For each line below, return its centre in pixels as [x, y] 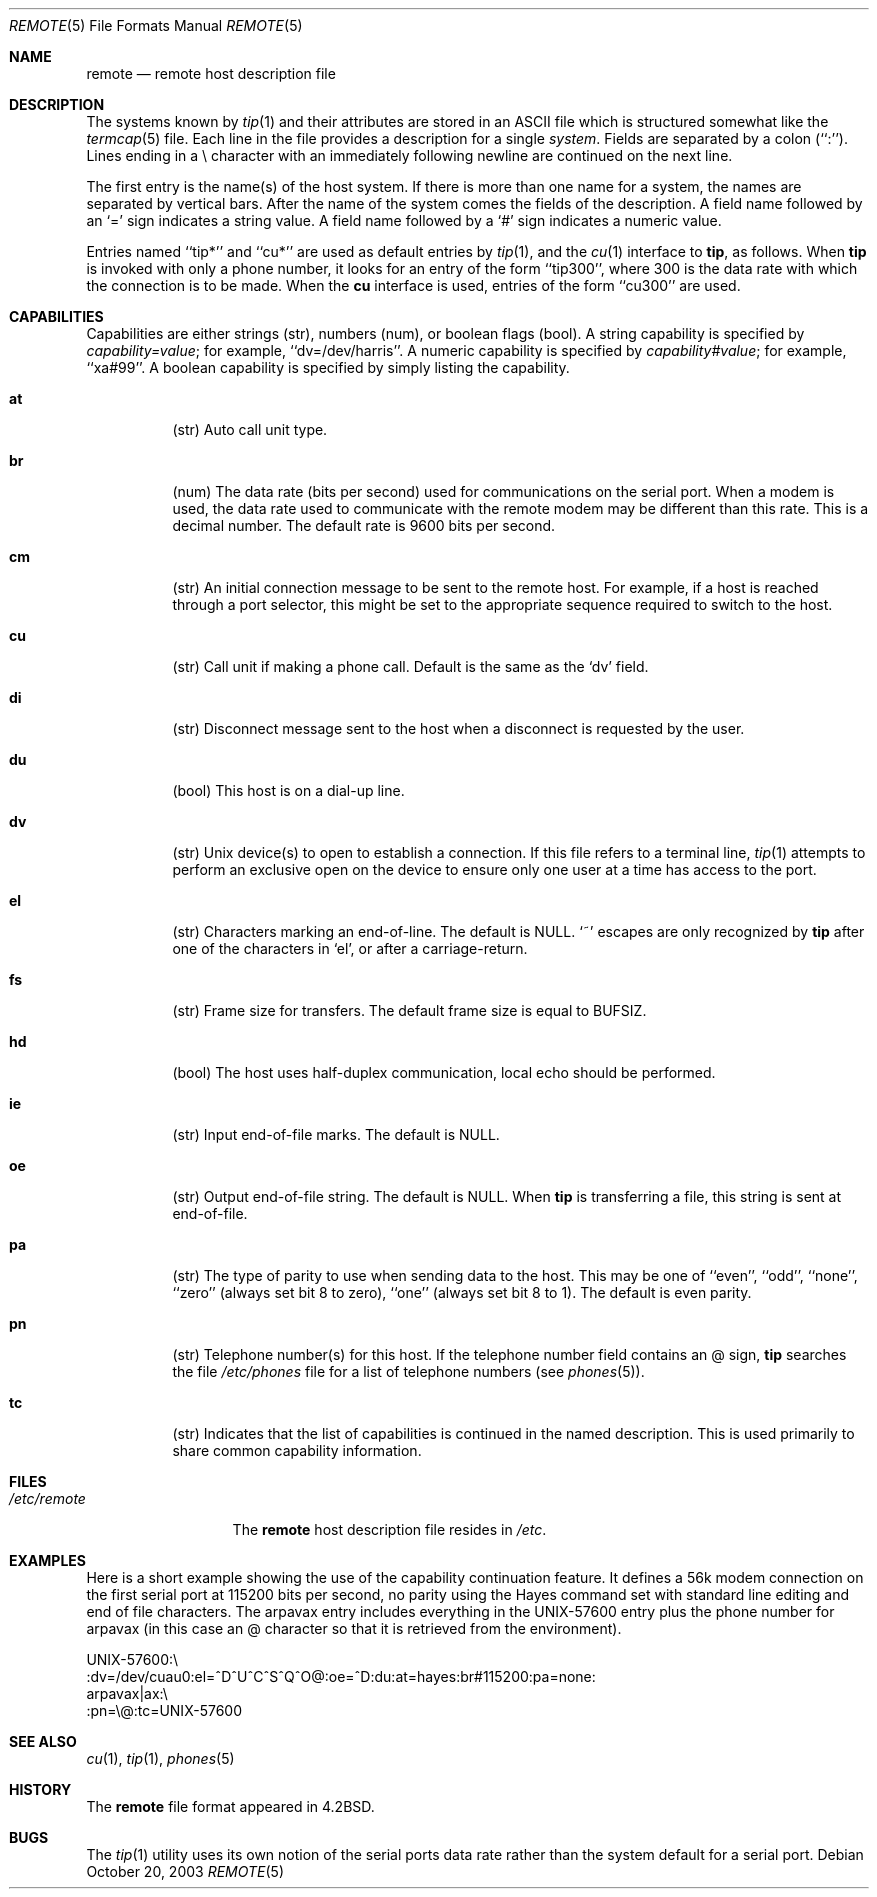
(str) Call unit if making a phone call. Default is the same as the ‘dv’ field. [410, 666]
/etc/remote [47, 1498]
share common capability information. [297, 1450]
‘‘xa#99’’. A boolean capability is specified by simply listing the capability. [328, 367]
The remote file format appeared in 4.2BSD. [230, 1806]
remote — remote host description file [211, 73]
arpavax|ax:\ [127, 1693]
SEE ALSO [43, 1741]
